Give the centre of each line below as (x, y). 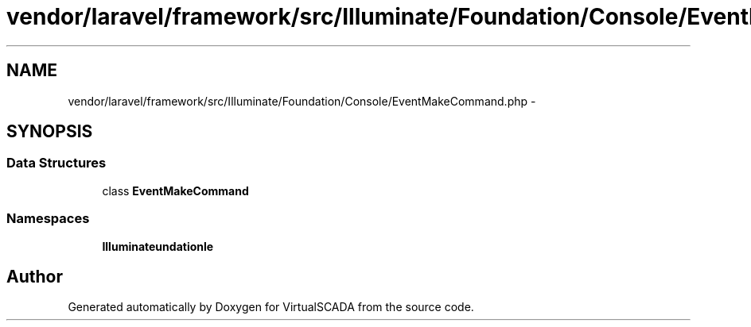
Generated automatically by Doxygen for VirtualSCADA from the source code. (271, 307)
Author (35, 276)
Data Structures (56, 163)
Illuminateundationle (158, 246)
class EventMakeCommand (175, 190)
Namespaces (48, 219)
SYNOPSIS (50, 132)
